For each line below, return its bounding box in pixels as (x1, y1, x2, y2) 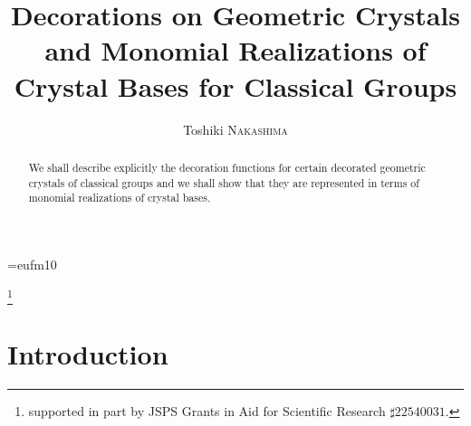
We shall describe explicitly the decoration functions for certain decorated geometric (28, 159, 426, 175)
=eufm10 (7, 254, 57, 273)
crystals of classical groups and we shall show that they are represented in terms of (28, 175, 419, 190)
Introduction (7, 335, 168, 372)
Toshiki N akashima (183, 119, 288, 138)
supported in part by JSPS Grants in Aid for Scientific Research (28, 401, 386, 420)
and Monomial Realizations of (44, 32, 427, 69)
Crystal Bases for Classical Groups (14, 67, 457, 104)
